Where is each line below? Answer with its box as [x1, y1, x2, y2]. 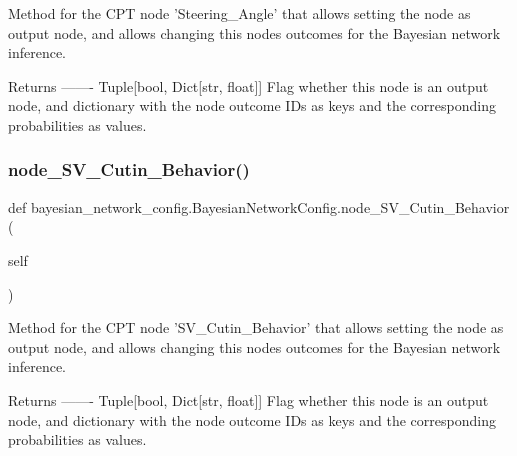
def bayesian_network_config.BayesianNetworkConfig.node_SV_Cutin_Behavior [8, 196, 510, 217]
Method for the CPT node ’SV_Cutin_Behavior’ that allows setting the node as [8, 317, 504, 338]
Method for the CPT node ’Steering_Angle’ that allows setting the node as [8, 3, 471, 23]
